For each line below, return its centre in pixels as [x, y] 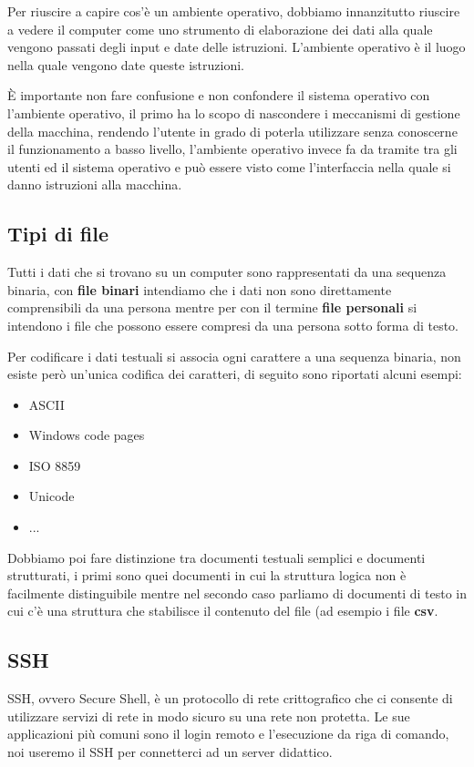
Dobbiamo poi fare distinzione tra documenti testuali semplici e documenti [216, 557]
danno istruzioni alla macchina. [95, 184]
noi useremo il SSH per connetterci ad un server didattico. [170, 752]
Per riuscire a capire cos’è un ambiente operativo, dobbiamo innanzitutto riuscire [234, 11]
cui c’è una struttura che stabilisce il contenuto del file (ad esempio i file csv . [223, 611]
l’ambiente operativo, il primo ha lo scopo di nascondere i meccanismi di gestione [234, 112]
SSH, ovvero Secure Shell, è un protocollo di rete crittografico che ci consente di [230, 698]
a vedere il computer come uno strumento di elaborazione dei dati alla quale [220, 29]
